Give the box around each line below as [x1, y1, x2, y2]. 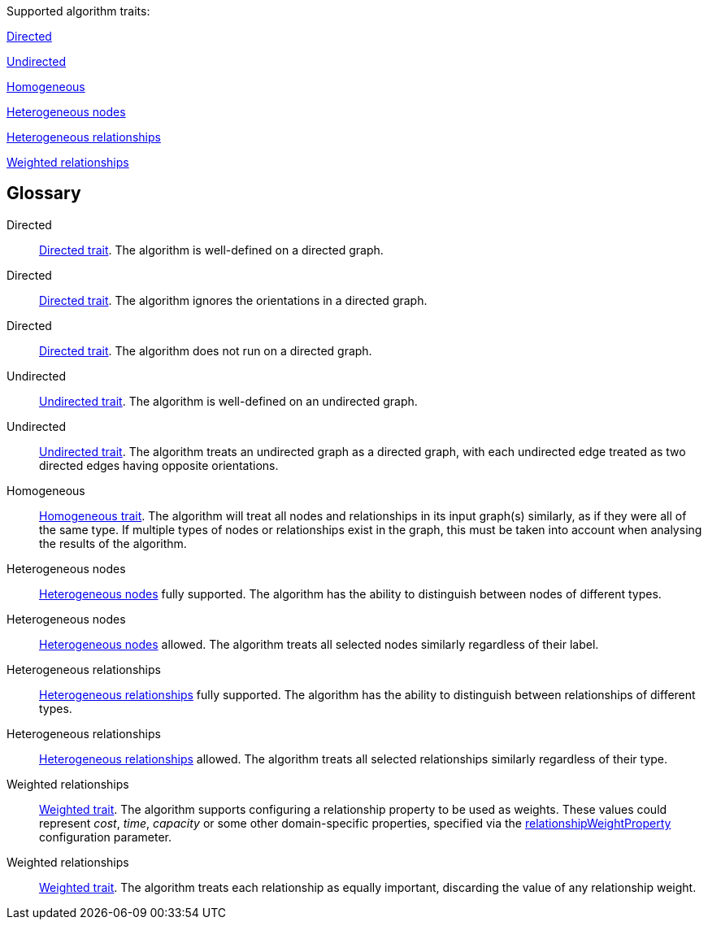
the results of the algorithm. [39, 536, 187, 550]
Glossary [7, 183, 81, 204]
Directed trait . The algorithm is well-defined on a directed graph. [39, 242, 384, 257]
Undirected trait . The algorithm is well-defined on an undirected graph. [39, 393, 418, 408]
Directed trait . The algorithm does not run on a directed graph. [39, 343, 372, 358]
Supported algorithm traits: [7, 4, 150, 18]
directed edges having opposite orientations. [39, 458, 279, 472]
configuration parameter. [39, 829, 172, 844]
